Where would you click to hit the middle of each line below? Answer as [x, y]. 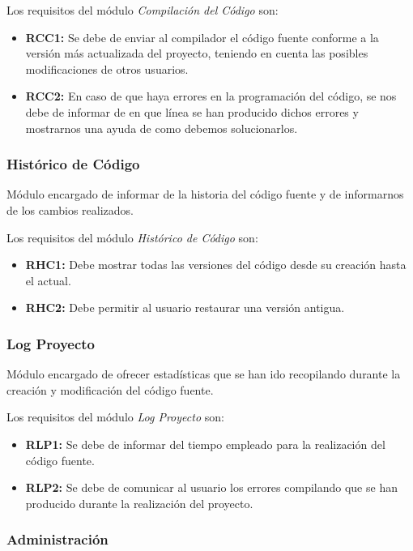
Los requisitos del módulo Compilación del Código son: [143, 10]
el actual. [48, 280]
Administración [57, 539]
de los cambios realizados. [70, 209]
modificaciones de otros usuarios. [107, 68]
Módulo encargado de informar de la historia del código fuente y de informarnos [205, 194]
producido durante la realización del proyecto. [139, 503]
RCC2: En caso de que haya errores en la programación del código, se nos [211, 96]
